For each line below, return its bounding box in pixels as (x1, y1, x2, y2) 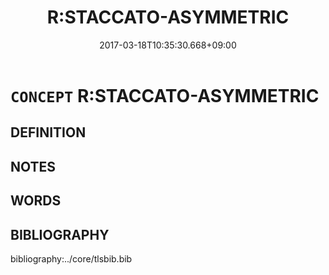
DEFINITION (10, 124, 87, 141)
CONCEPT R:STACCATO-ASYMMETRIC (10, 84, 320, 107)
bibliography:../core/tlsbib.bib (10, 252, 133, 265)
